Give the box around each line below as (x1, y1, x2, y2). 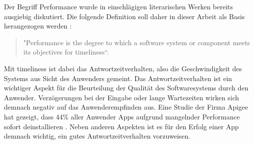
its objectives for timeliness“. (23, 47, 109, 57)
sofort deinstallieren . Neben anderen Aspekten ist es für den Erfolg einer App (4, 121, 239, 131)
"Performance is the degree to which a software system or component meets (23, 37, 250, 47)
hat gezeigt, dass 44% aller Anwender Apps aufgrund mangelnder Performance (4, 111, 240, 121)
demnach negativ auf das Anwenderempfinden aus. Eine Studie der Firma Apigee (4, 102, 248, 112)
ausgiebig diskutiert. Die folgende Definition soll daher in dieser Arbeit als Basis (4, 11, 245, 21)
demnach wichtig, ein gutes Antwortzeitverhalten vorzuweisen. (4, 131, 191, 141)
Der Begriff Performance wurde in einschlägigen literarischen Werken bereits (4, 1, 233, 11)
